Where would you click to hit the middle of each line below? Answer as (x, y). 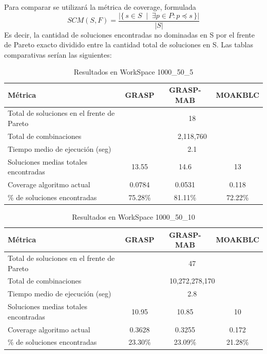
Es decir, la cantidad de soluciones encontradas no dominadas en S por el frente (130, 34)
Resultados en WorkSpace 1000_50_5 (133, 72)
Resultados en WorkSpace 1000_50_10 (133, 216)
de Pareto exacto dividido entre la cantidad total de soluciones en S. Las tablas (129, 45)
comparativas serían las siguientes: (58, 54)
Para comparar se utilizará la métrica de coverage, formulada (100, 7)
